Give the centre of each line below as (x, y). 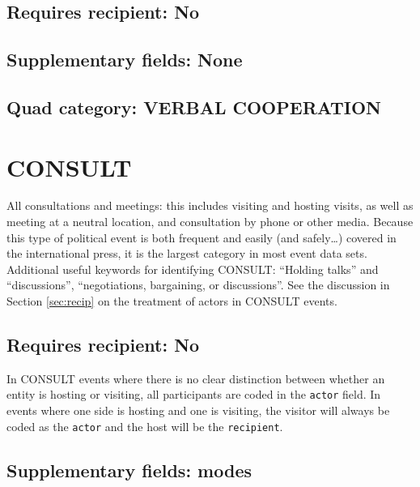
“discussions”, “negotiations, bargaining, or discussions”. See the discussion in (198, 285)
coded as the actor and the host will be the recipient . (145, 426)
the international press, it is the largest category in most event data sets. (187, 253)
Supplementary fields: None (125, 60)
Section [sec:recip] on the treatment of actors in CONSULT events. (172, 301)
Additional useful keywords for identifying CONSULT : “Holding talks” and (193, 269)
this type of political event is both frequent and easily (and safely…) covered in (202, 237)
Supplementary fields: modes (129, 470)
